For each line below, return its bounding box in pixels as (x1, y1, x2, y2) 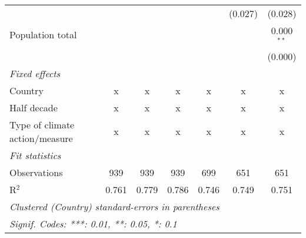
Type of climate (9, 117, 75, 131)
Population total (9, 28, 77, 42)
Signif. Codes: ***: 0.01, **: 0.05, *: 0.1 (9, 216, 177, 230)
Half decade (9, 100, 58, 114)
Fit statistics (9, 148, 61, 162)
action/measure (9, 131, 73, 145)
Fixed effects (9, 66, 61, 80)
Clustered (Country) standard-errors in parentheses (9, 199, 219, 213)
